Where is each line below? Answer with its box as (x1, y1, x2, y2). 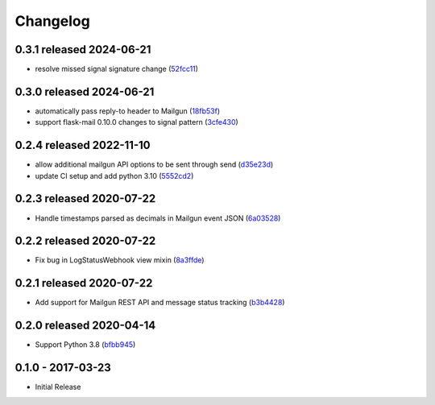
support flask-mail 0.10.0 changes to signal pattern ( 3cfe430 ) (35, 118, 239, 127)
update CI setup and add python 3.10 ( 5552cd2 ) (35, 171, 194, 180)
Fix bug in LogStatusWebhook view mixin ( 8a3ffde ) (35, 255, 205, 265)
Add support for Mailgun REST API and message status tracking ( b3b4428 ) (35, 298, 285, 308)
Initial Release (35, 382, 81, 392)
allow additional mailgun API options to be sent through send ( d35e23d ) (35, 159, 274, 169)
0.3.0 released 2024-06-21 (14, 85, 155, 98)
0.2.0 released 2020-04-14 (14, 319, 156, 333)
